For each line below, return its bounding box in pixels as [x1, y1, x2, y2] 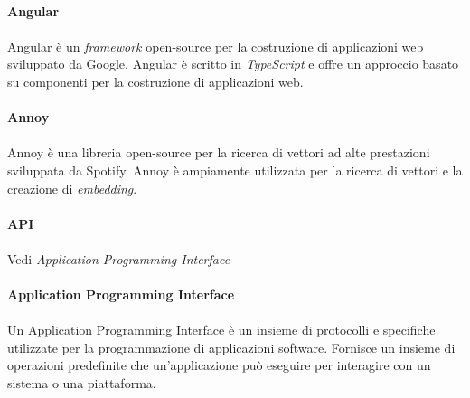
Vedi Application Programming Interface [7, 249, 230, 268]
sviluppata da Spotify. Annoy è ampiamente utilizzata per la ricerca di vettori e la [7, 160, 463, 179]
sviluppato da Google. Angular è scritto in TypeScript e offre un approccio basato [7, 54, 459, 73]
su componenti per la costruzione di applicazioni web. [7, 71, 304, 90]
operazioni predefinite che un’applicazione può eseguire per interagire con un [7, 355, 431, 374]
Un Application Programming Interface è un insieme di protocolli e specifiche [7, 320, 436, 339]
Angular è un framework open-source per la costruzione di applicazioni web [7, 36, 424, 55]
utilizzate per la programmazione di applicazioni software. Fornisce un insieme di [7, 337, 456, 356]
